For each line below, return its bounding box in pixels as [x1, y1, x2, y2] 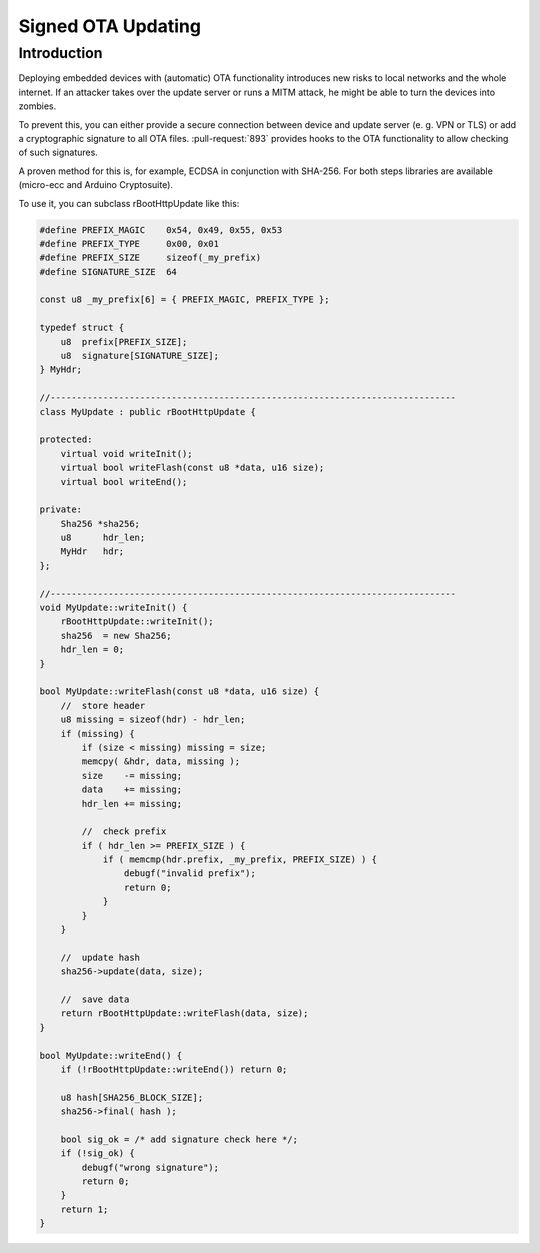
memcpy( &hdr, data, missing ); [81, 756, 240, 767]
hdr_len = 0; [60, 644, 125, 655]
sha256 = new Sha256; [60, 630, 172, 641]
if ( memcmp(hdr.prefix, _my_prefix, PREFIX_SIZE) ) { [102, 854, 378, 865]
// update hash [60, 951, 140, 963]
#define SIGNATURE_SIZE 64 [39, 266, 177, 277]
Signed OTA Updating [18, 15, 202, 37]
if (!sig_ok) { [60, 1148, 135, 1159]
